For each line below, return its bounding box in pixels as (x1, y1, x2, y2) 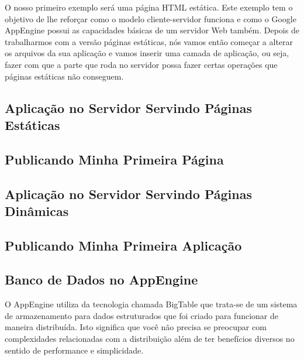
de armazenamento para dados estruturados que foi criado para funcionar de (5, 309, 278, 321)
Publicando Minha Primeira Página (5, 150, 224, 168)
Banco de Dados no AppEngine (5, 270, 198, 289)
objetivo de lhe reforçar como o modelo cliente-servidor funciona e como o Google (5, 12, 296, 25)
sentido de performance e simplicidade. (5, 344, 144, 356)
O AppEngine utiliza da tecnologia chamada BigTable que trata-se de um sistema (5, 298, 298, 310)
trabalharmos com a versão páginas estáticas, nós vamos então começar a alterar (5, 35, 293, 47)
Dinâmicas (5, 201, 69, 220)
